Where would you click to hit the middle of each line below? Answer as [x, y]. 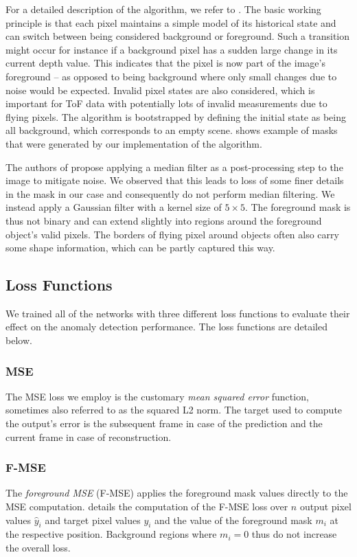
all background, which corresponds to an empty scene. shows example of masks [172, 130]
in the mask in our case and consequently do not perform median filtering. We [170, 193]
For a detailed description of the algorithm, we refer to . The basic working [163, 9]
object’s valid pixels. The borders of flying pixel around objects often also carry [172, 234]
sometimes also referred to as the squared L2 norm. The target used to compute [174, 410]
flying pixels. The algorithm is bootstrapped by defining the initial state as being [176, 116]
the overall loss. [38, 548]
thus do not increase [294, 534]
